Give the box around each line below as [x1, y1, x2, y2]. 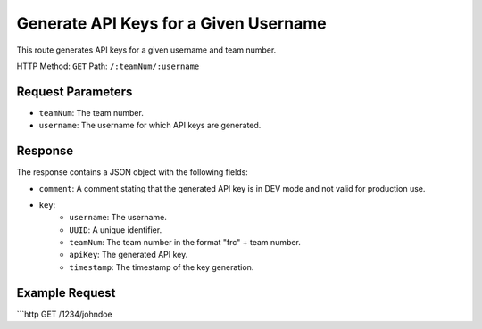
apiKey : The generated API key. [69, 250, 188, 260]
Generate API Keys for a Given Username [16, 13, 327, 33]
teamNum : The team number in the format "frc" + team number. [69, 237, 301, 248]
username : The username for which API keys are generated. [38, 120, 262, 131]
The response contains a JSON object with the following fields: [16, 167, 249, 177]
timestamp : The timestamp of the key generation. [69, 261, 254, 272]
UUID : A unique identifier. [69, 224, 162, 235]
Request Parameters [16, 84, 133, 99]
